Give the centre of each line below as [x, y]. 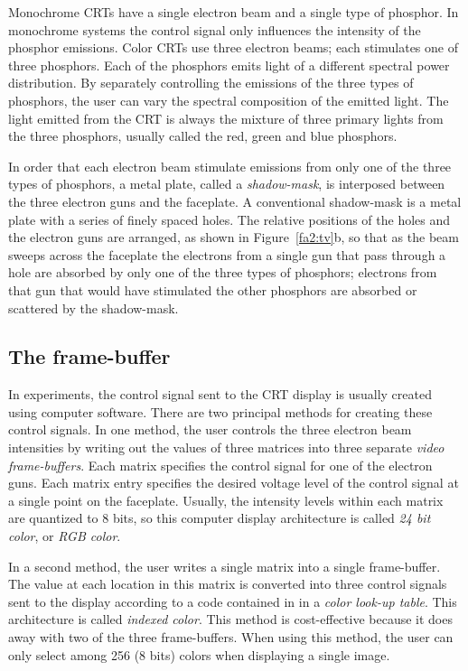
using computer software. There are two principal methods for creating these [220, 411]
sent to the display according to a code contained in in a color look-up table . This [233, 601]
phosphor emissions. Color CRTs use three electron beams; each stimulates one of [233, 47]
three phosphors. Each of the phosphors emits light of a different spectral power [229, 65]
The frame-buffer [89, 356]
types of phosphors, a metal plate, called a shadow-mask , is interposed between [227, 184]
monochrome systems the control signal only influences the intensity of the [215, 29]
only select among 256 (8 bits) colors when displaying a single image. [199, 654]
